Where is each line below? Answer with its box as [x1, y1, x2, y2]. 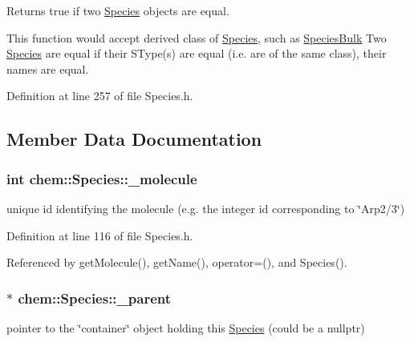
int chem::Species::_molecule [6, 168, 197, 188]
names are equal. [6, 60, 89, 77]
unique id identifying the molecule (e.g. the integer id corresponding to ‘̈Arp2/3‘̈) [6, 199, 405, 216]
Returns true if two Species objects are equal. [6, 2, 229, 18]
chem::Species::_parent [18, 288, 172, 308]
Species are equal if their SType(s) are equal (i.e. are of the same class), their [6, 45, 387, 62]
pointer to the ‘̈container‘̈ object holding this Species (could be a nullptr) [6, 319, 365, 336]
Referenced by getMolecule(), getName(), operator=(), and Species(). [6, 254, 347, 271]
